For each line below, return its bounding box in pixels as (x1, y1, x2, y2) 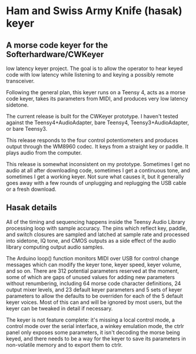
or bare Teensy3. (6, 125, 48, 132)
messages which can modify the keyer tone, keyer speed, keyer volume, (6, 261, 182, 268)
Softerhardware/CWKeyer (6, 49, 104, 59)
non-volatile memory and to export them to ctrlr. (6, 341, 123, 348)
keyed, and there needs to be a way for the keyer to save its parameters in (6, 335, 187, 342)
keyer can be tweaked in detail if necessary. (6, 305, 113, 312)
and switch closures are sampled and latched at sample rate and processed (6, 231, 190, 238)
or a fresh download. (6, 186, 57, 193)
